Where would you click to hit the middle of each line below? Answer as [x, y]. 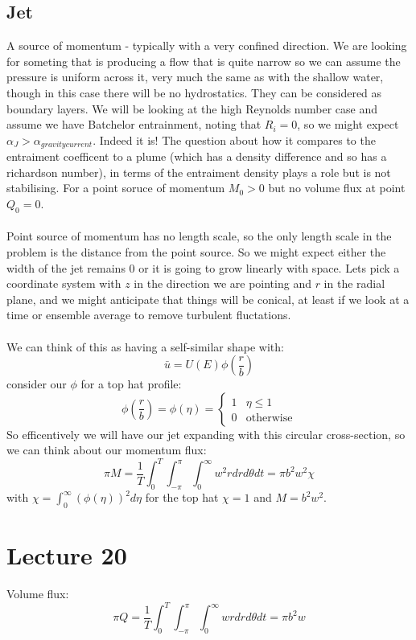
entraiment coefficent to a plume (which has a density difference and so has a [197, 156]
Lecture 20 [67, 555]
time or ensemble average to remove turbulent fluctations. [149, 315]
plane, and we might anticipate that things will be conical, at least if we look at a [208, 299]
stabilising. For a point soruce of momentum [116, 188]
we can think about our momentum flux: [107, 450]
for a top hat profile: [131, 384]
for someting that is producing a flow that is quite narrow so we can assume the [204, 61]
